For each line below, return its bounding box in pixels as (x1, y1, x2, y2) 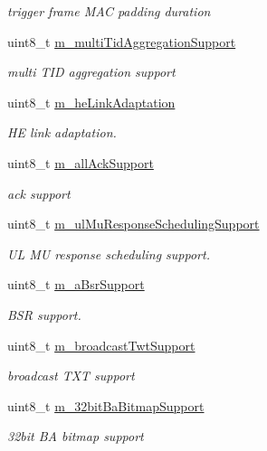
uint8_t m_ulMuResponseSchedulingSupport (7, 214, 260, 233)
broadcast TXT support (7, 366, 135, 385)
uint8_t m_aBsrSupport (7, 275, 145, 294)
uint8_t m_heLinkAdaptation (7, 92, 176, 111)
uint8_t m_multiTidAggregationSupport (7, 32, 236, 51)
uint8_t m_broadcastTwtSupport (7, 335, 195, 354)
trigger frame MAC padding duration (7, 2, 211, 20)
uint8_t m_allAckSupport (7, 153, 154, 172)
